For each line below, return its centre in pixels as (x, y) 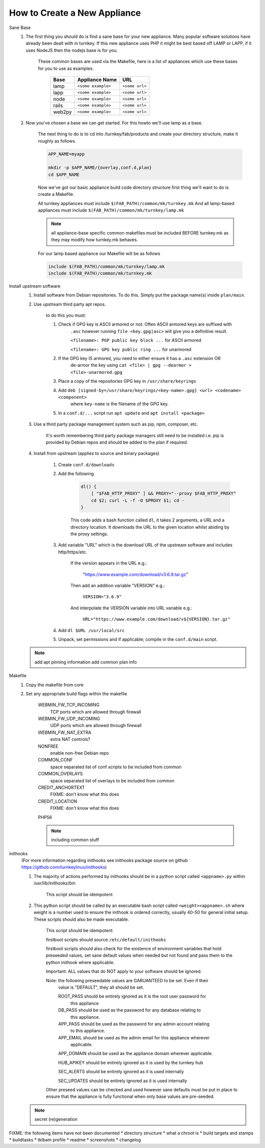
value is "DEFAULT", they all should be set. (101, 987)
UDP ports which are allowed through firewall (96, 725)
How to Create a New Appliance (75, 13)
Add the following (76, 474)
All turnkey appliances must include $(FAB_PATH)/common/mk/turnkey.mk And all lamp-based (136, 203)
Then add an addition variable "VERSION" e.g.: (118, 585)
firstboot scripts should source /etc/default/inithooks (106, 939)
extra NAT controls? (70, 739)
